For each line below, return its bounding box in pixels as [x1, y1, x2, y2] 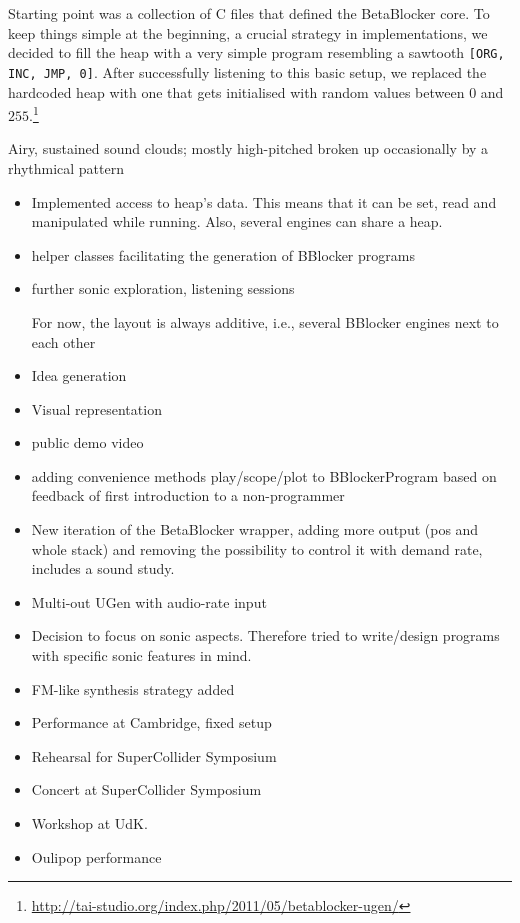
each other [31, 331, 96, 352]
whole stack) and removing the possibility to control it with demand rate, [31, 538, 483, 559]
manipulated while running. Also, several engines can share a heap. [31, 211, 443, 232]
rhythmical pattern [8, 157, 124, 178]
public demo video [31, 432, 144, 453]
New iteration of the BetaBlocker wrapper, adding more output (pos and [31, 519, 479, 540]
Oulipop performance [31, 846, 162, 867]
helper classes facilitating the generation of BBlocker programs [31, 244, 415, 265]
